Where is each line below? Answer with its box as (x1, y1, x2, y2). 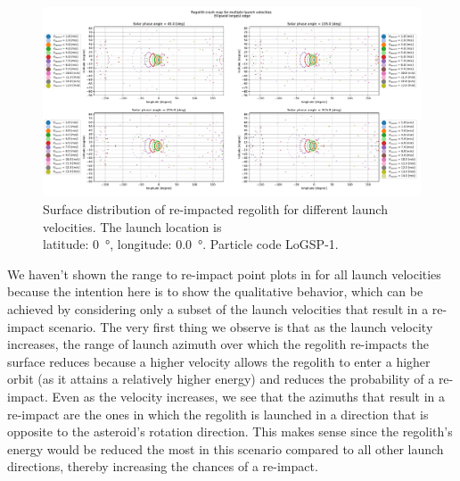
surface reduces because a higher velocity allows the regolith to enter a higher (7, 352, 431, 370)
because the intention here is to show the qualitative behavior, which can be (7, 282, 423, 301)
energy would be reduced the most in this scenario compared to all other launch (7, 439, 444, 458)
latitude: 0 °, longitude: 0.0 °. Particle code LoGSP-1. (43, 235, 339, 253)
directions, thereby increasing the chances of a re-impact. (7, 457, 318, 476)
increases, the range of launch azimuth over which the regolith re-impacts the (7, 335, 429, 353)
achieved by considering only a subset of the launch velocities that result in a (7, 299, 429, 318)
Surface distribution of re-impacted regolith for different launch (43, 200, 388, 218)
